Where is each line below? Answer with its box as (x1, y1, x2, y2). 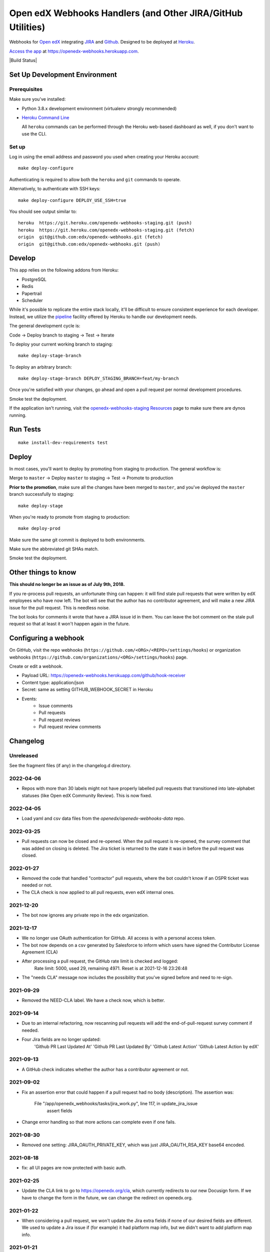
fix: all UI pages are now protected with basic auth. (21, 1165, 127, 1171)
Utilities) (9, 22, 45, 33)
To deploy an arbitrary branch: (9, 364, 72, 370)
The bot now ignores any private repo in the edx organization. (21, 912, 149, 918)
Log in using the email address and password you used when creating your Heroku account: (9, 153, 199, 160)
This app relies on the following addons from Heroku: (9, 267, 119, 273)
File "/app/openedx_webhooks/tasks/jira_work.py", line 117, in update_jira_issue (34, 1101, 197, 1107)
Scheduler (21, 297, 43, 303)
